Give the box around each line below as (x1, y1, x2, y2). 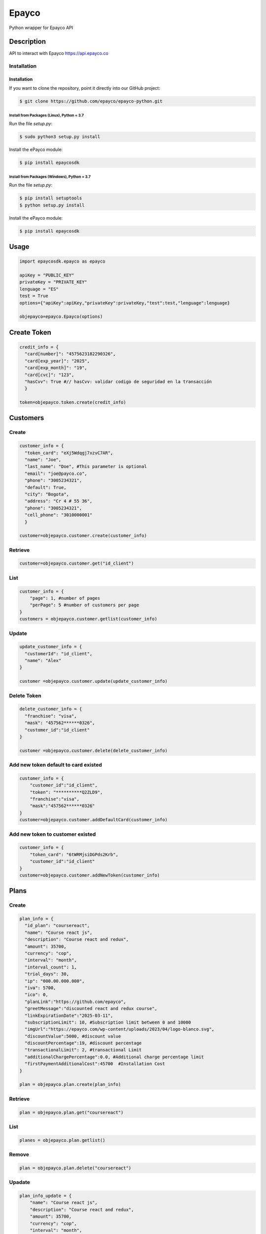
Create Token (9, 328, 51, 337)
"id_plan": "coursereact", (25, 923, 90, 928)
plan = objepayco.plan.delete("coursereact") (19, 1165, 132, 1171)
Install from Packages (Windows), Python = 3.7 (9, 174, 91, 179)
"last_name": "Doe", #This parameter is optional (25, 464, 147, 469)
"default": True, (25, 484, 66, 490)
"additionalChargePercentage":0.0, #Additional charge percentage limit (25, 1054, 204, 1060)
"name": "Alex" (25, 658, 62, 663)
